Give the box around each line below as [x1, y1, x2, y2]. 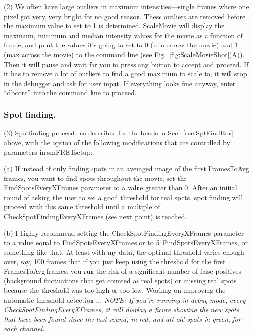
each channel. [4, 323, 45, 334]
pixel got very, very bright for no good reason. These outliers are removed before [4, 11, 246, 21]
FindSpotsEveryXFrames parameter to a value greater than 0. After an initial [4, 182, 237, 193]
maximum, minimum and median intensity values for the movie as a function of [4, 30, 243, 40]
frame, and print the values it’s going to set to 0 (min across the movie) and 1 [4, 40, 238, 50]
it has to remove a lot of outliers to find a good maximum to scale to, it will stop [4, 68, 247, 79]
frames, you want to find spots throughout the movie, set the [4, 173, 187, 183]
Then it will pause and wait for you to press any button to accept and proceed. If [4, 59, 249, 69]
